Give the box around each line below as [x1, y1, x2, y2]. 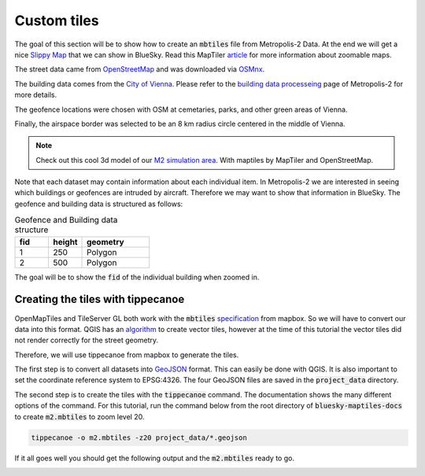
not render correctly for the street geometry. [14, 335, 159, 345]
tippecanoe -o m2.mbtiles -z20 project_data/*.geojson [31, 433, 247, 442]
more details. [14, 90, 57, 100]
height [52, 236, 78, 247]
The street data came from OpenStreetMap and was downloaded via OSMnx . [14, 65, 265, 74]
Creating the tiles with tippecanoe [14, 293, 185, 306]
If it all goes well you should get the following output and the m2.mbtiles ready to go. [14, 453, 295, 463]
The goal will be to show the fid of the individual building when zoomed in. [14, 272, 260, 282]
